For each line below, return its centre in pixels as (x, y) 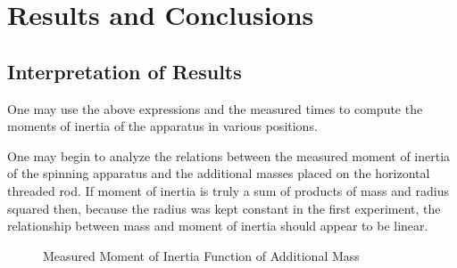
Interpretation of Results (125, 71)
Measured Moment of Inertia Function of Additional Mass (201, 255)
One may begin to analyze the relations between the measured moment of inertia (229, 155)
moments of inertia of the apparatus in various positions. (162, 126)
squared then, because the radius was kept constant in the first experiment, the (224, 208)
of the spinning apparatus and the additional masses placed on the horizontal (219, 173)
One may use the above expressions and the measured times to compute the (215, 108)
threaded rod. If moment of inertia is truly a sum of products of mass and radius (228, 190)
